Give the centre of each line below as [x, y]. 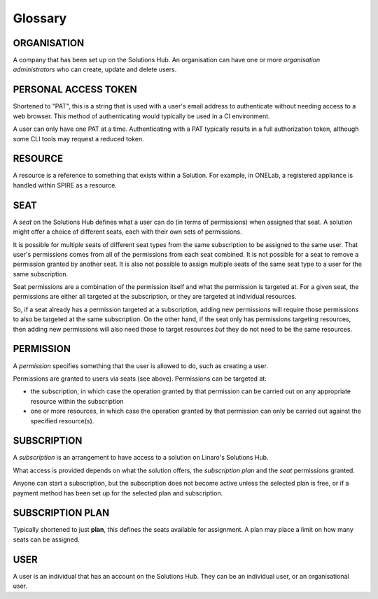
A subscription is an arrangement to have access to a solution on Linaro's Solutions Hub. [141, 458]
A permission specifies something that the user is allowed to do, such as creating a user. [141, 366]
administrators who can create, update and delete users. [95, 69]
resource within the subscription [77, 401]
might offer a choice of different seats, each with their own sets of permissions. [127, 232]
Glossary [40, 18]
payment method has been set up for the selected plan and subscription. [118, 493]
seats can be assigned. [46, 540]
